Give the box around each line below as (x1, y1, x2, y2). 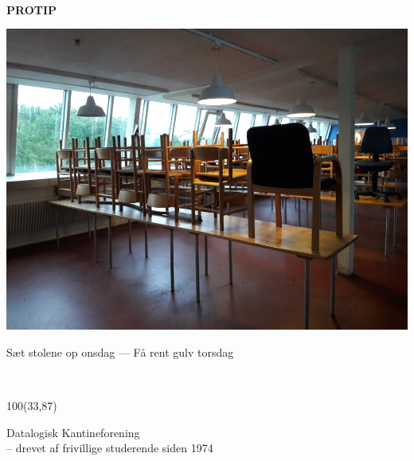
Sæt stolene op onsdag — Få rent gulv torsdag (6, 343, 234, 360)
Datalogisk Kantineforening (6, 424, 140, 440)
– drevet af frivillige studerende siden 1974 (6, 440, 213, 456)
